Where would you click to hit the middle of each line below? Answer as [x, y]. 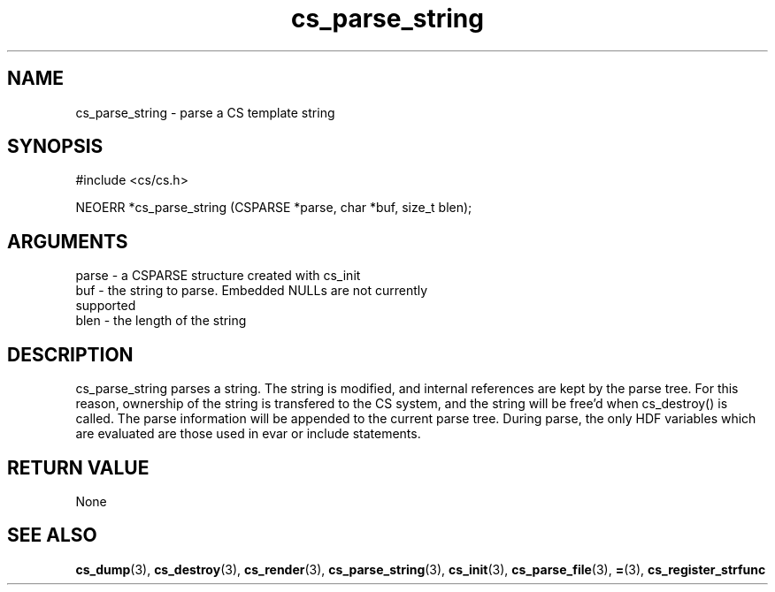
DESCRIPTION [70, 354]
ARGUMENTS [68, 241]
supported [106, 306]
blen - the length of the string [161, 321]
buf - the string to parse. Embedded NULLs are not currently [252, 291]
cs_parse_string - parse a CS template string [205, 112]
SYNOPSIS [55, 147]
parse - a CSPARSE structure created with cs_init [218, 276]
